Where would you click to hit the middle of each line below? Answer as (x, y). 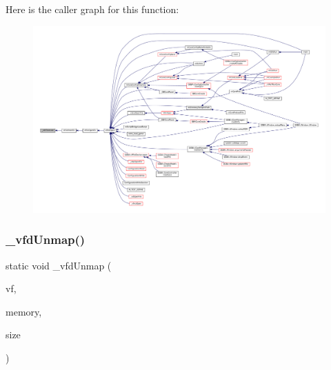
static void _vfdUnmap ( (59, 265)
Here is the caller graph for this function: (92, 9)
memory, (24, 311)
